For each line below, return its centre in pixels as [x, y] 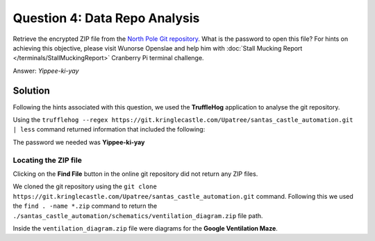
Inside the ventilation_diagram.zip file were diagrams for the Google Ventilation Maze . [145, 228]
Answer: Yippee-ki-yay [46, 71]
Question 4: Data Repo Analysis [106, 18]
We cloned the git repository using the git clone [85, 186]
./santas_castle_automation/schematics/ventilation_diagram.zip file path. [138, 215]
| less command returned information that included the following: [109, 130]
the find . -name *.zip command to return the [85, 206]
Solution [31, 90]
